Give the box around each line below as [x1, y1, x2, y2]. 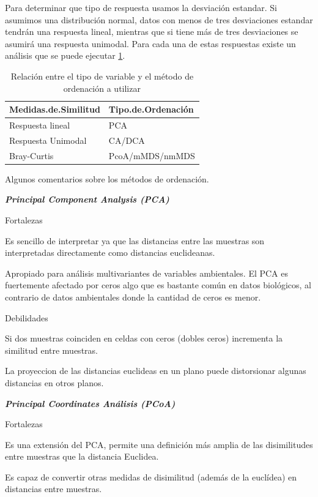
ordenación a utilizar [63, 81, 141, 94]
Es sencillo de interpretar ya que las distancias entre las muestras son [5, 234, 265, 247]
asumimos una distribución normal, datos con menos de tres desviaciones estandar [5, 13, 313, 26]
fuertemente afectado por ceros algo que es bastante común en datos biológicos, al [5, 278, 311, 291]
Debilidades [5, 311, 48, 324]
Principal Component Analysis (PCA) [5, 193, 169, 206]
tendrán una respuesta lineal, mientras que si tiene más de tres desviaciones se [5, 25, 298, 38]
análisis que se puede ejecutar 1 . [5, 49, 125, 62]
